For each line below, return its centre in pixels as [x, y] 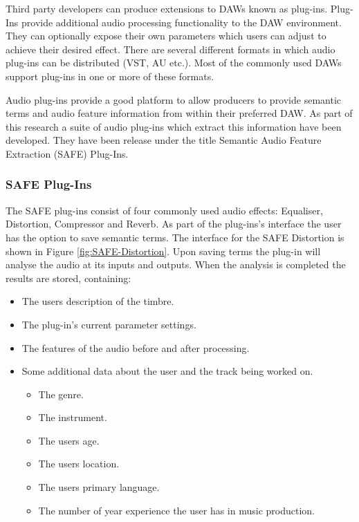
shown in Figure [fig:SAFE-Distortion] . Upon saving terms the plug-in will [163, 251]
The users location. [79, 464]
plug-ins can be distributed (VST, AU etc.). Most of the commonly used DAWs [174, 63]
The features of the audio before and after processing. [136, 347]
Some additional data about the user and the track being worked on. [167, 371]
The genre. [61, 394]
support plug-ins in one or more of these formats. [110, 76]
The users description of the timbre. [98, 301]
